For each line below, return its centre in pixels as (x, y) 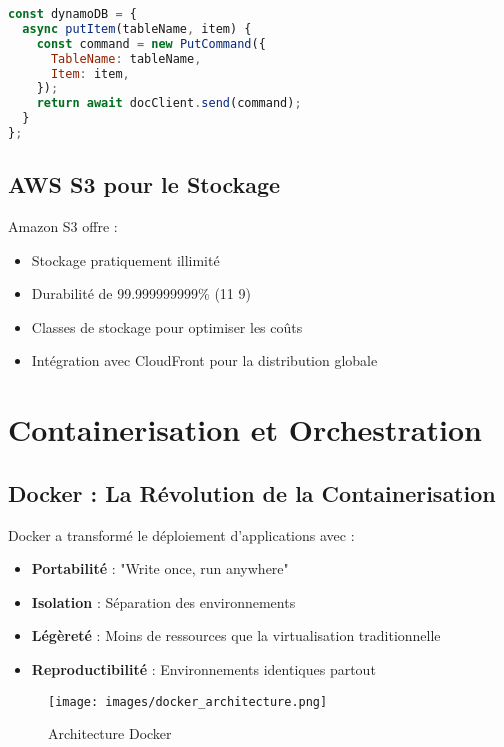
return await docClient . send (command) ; (169, 103)
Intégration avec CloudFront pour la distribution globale (204, 360)
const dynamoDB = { (72, 14)
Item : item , (90, 73)
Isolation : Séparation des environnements (163, 601)
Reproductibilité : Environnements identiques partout (203, 669)
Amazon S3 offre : (63, 226)
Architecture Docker (110, 733)
